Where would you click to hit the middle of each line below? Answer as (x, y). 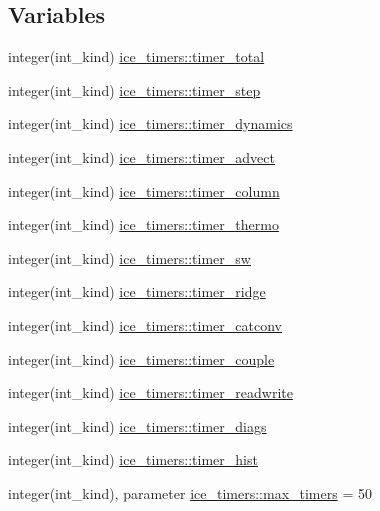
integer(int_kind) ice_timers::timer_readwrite (150, 392)
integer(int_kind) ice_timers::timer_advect (141, 156)
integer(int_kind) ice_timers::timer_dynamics (150, 123)
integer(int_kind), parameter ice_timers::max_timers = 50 (190, 492)
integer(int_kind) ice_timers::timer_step (134, 89)
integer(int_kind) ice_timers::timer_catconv (145, 324)
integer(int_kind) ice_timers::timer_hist (133, 459)
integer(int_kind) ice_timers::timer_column (144, 190)
